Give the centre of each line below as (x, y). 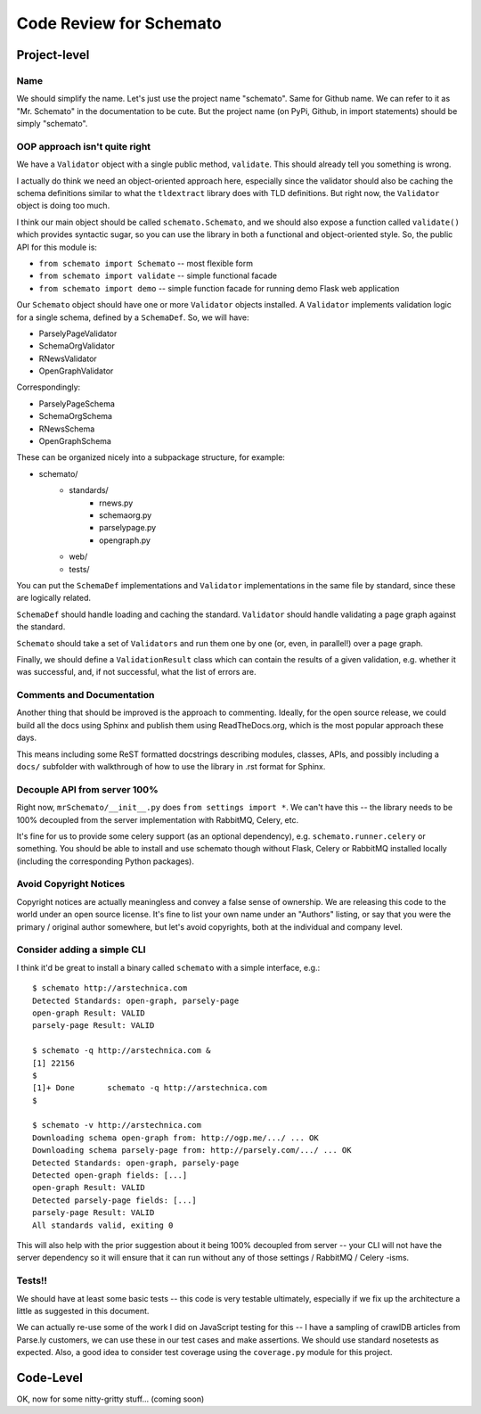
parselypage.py (128, 528)
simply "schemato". (52, 124)
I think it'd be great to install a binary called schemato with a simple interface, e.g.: (168, 967)
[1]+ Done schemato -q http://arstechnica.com (150, 1088)
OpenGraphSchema (75, 441)
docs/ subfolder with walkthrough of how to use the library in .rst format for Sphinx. (171, 766)
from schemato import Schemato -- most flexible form (146, 263)
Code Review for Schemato (119, 23)
